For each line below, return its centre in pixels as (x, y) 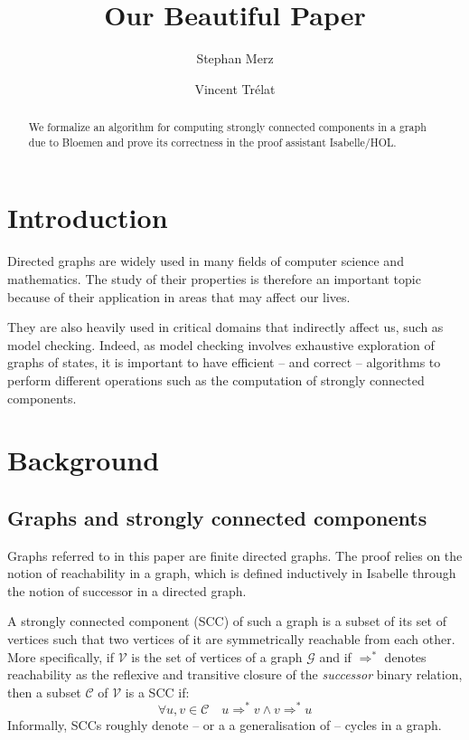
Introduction (88, 218)
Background (84, 460)
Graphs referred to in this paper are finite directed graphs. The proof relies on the (235, 555)
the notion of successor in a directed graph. (127, 590)
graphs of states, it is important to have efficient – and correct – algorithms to (224, 362)
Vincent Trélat (235, 88)
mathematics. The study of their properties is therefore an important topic (214, 278)
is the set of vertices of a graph (217, 656)
